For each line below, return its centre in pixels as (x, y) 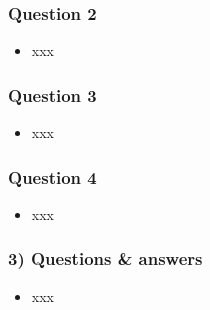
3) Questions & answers (105, 258)
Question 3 (52, 94)
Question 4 (52, 176)
